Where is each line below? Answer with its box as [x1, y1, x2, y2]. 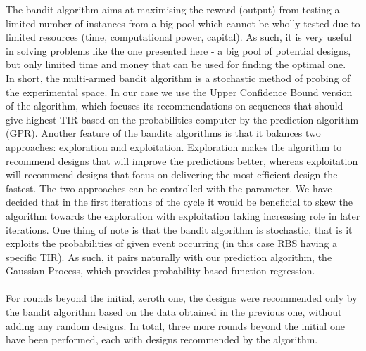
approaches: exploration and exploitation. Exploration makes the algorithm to [6, 139, 342, 154]
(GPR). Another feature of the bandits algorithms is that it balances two [6, 126, 321, 140]
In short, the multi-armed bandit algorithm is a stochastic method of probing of [6, 70, 351, 85]
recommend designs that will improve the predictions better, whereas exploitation [6, 153, 358, 168]
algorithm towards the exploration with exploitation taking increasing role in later [6, 208, 360, 223]
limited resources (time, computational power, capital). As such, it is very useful [6, 29, 352, 44]
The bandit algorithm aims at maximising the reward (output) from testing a [6, 2, 340, 16]
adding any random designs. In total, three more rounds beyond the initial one [6, 318, 345, 333]
